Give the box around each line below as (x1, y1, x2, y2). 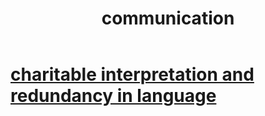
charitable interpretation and (10, 63, 255, 86)
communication (101, 7, 235, 30)
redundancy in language (10, 85, 217, 107)
